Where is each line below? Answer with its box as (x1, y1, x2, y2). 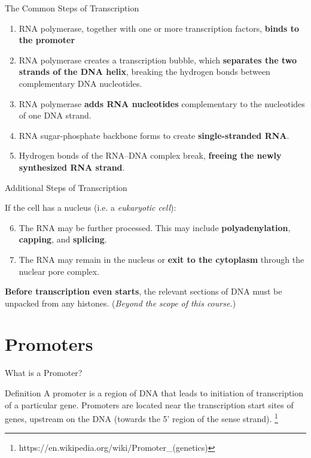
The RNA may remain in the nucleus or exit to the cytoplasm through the (19, 253, 304, 265)
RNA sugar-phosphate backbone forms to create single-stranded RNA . (19, 129, 289, 141)
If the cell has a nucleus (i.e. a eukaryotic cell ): (5, 201, 176, 214)
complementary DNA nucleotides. (19, 77, 142, 89)
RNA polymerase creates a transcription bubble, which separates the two (19, 53, 297, 66)
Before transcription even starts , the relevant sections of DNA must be (5, 285, 282, 298)
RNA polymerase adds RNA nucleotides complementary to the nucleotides (19, 97, 305, 110)
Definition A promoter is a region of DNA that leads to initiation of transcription (5, 387, 304, 399)
